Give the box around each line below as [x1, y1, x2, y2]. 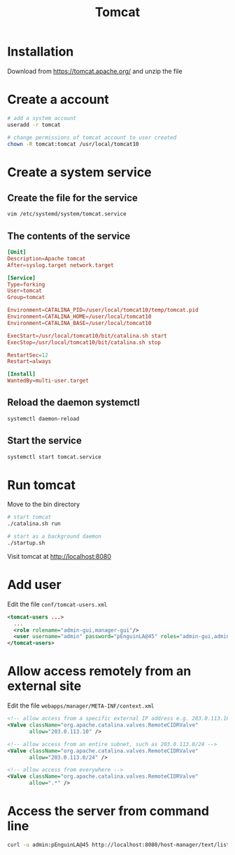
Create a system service [7, 164, 152, 180]
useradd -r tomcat [7, 121, 61, 128]
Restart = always [7, 358, 52, 365]
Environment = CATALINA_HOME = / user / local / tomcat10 [7, 313, 152, 320]
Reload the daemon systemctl [7, 397, 140, 409]
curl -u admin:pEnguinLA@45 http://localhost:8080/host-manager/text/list [7, 841, 230, 848]
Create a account [7, 92, 110, 107]
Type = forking [7, 281, 45, 288]
